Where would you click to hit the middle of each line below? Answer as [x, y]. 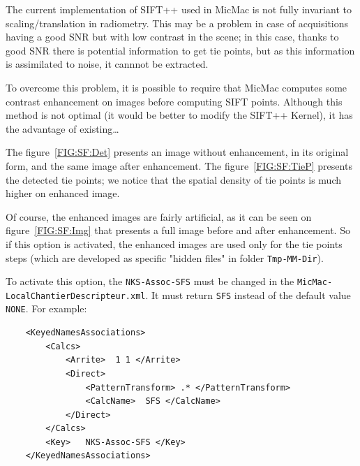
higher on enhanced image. [63, 193]
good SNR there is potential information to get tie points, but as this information [180, 50]
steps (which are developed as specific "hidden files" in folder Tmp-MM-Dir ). [165, 257]
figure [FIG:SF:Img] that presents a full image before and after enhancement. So [178, 230]
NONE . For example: [46, 308]
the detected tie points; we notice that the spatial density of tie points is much [174, 179]
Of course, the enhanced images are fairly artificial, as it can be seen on [159, 216]
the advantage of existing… [62, 128]
